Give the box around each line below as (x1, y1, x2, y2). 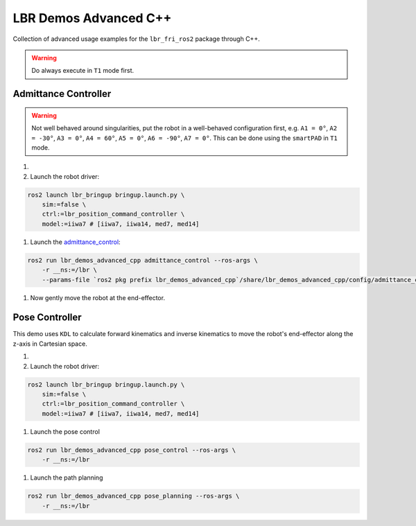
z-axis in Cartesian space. (12, 340, 88, 348)
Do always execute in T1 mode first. (31, 67, 135, 75)
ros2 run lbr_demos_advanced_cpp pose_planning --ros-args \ (27, 492, 240, 500)
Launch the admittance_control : (30, 238, 121, 246)
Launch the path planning (30, 473, 103, 482)
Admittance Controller (12, 88, 112, 100)
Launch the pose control (30, 427, 101, 436)
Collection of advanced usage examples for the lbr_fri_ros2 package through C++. (12, 35, 260, 43)
